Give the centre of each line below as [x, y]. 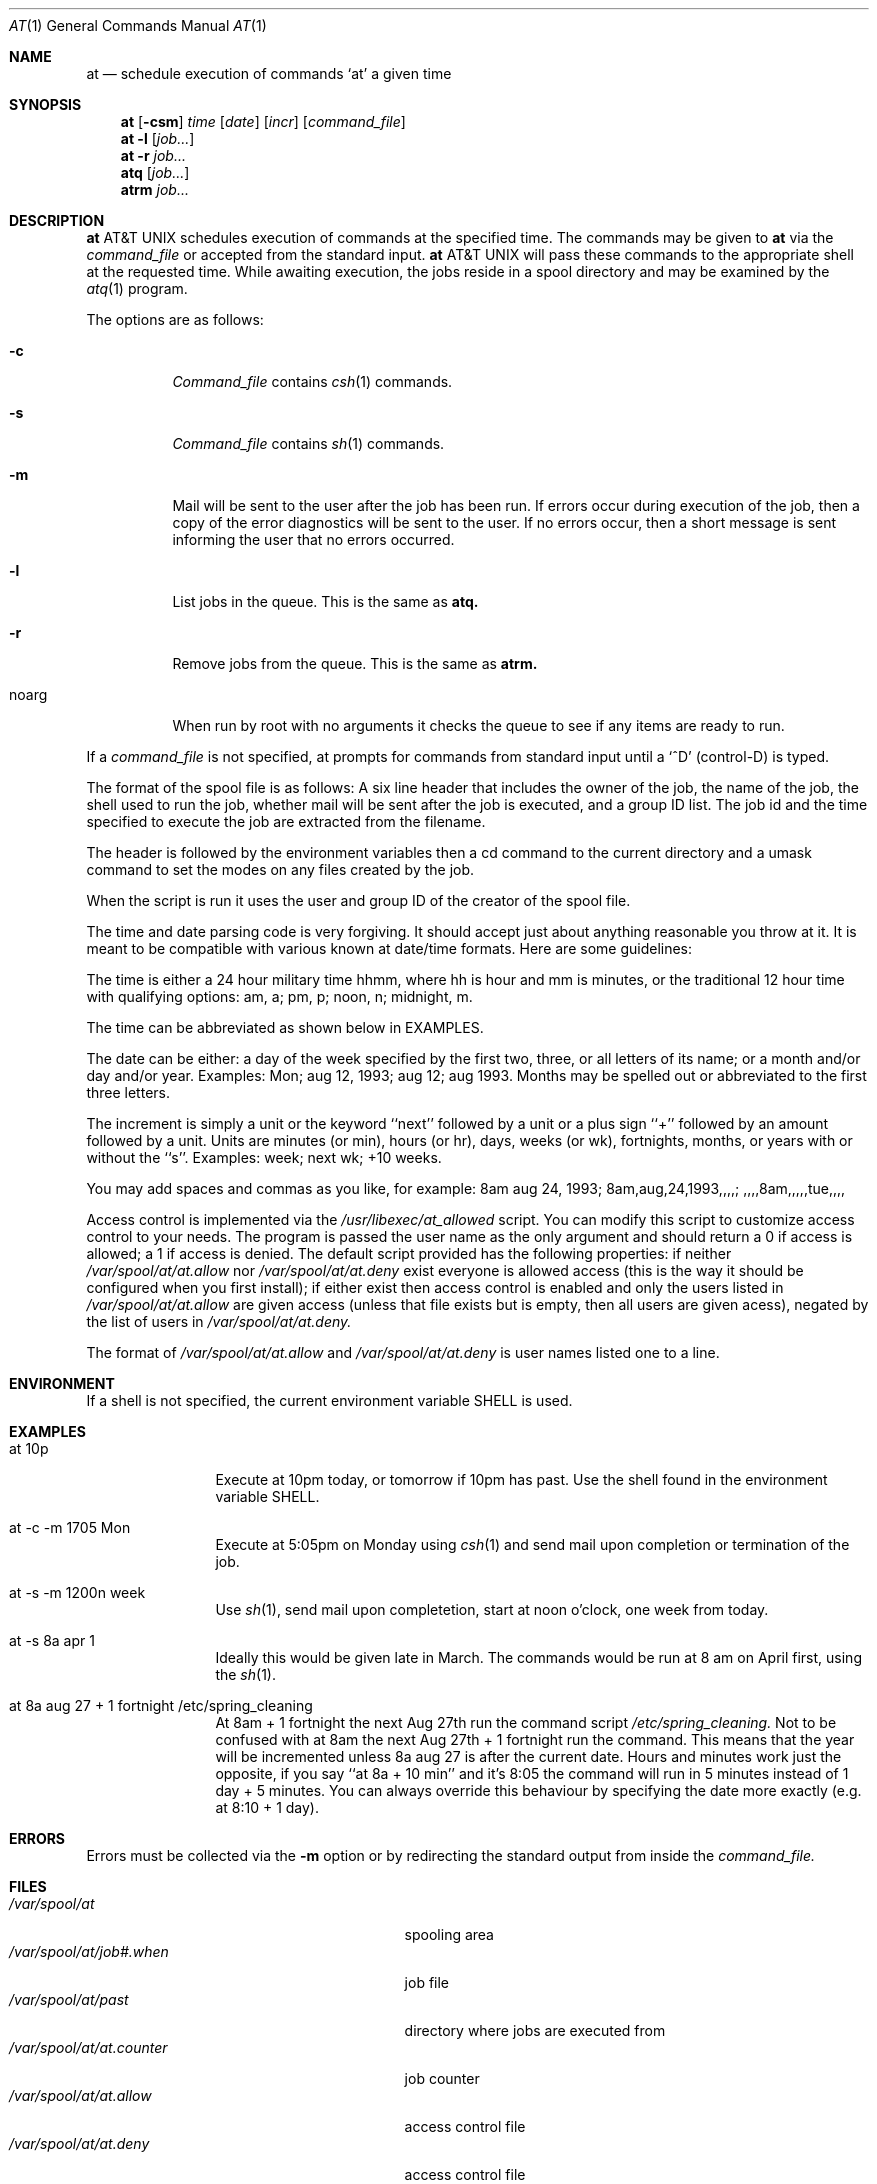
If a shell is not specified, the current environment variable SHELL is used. [329, 1400]
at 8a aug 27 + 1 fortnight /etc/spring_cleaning [161, 1705]
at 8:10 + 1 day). [267, 1807]
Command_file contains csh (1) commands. [312, 381]
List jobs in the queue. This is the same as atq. [325, 601]
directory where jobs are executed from [535, 2030]
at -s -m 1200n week [77, 1592]
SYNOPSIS [45, 104]
